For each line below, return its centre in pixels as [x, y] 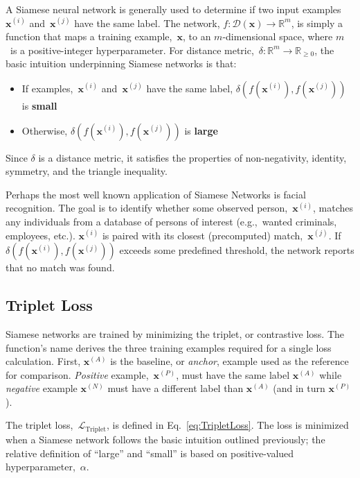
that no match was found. [60, 267]
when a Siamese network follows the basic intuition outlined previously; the [165, 439]
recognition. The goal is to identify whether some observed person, [147, 208]
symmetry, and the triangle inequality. [87, 171]
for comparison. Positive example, [77, 374]
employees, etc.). [40, 235]
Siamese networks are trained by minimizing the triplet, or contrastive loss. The [175, 333]
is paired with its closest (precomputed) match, [202, 235]
